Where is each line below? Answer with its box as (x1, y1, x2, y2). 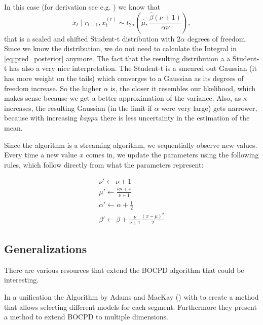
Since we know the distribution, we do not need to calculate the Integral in (4, 43, 237, 54)
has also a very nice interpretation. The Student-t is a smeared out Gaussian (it (9, 63, 257, 73)
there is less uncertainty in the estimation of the (100, 112, 250, 123)
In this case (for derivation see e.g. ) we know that (4, 2, 161, 12)
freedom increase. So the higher (4, 83, 101, 93)
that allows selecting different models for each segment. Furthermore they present (4, 301, 257, 312)
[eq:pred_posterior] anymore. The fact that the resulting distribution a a (4, 53, 231, 63)
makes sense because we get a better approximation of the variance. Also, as (4, 93, 241, 103)
